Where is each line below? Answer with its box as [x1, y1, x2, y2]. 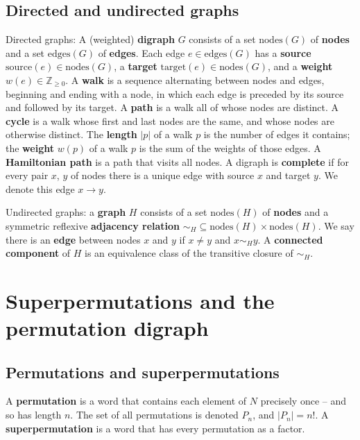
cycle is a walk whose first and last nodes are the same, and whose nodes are [6, 113, 334, 128]
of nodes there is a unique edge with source [70, 168, 255, 183]
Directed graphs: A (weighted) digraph [6, 32, 175, 46]
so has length [6, 407, 62, 422]
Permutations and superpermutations [6, 361, 280, 382]
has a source [255, 45, 311, 60]
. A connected [257, 232, 323, 246]
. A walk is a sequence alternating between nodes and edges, [65, 72, 325, 87]
